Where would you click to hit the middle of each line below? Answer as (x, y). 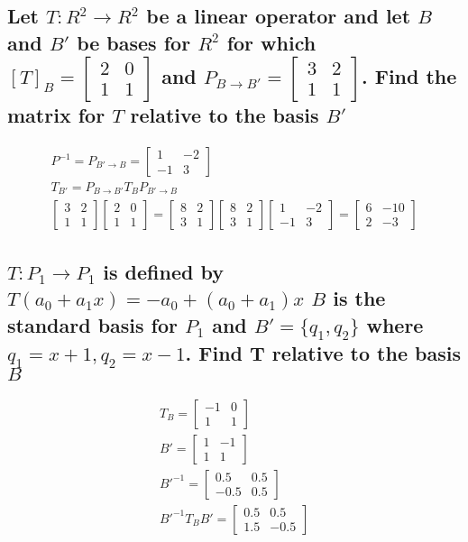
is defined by (163, 271)
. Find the (409, 75)
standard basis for (93, 324)
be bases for (134, 42)
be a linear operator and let (279, 16)
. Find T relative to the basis (323, 352)
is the (359, 298)
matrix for (56, 115)
